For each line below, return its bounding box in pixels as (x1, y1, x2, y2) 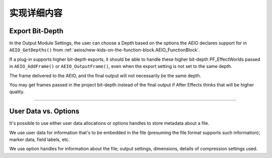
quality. (9, 89, 25, 95)
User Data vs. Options (9, 107, 80, 116)
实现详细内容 (9, 8, 63, 19)
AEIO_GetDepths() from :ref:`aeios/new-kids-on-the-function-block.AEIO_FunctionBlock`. (9, 47, 200, 53)
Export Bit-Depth (9, 27, 64, 35)
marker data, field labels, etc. (9, 136, 70, 143)
